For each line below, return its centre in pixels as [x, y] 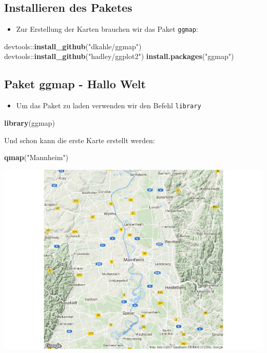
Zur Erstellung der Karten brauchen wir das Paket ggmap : [107, 29]
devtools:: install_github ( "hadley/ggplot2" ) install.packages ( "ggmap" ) [119, 56]
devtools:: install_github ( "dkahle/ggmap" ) [73, 46]
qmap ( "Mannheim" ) [36, 157]
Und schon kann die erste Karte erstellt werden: [80, 140]
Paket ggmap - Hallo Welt [75, 84]
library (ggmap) [30, 122]
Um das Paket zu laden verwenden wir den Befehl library [109, 105]
